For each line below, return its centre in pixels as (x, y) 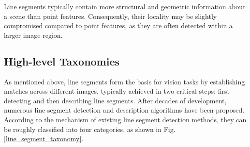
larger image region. (33, 35)
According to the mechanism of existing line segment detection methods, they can (125, 119)
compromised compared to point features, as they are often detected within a (118, 25)
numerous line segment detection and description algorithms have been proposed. (124, 110)
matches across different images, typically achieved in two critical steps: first (117, 91)
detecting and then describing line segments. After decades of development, (115, 100)
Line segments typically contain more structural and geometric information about (125, 6)
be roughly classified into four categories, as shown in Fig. (90, 129)
